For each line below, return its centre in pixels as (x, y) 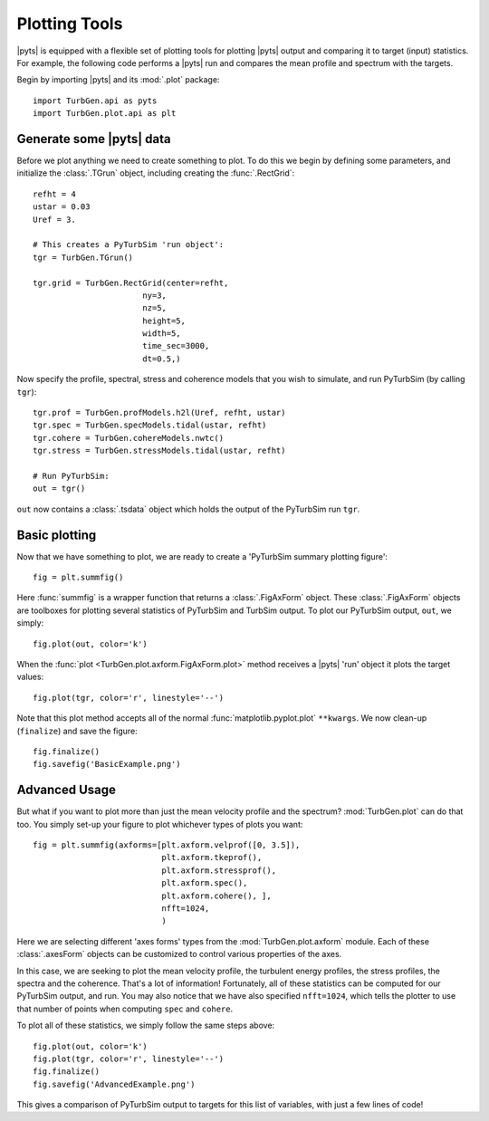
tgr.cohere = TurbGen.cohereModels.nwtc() (129, 438)
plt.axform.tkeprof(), (212, 858)
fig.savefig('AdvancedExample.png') (114, 1084)
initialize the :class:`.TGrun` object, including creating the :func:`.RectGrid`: (156, 173)
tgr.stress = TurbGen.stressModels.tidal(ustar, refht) (159, 451)
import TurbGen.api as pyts (95, 101)
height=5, (163, 321)
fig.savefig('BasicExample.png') (107, 764)
